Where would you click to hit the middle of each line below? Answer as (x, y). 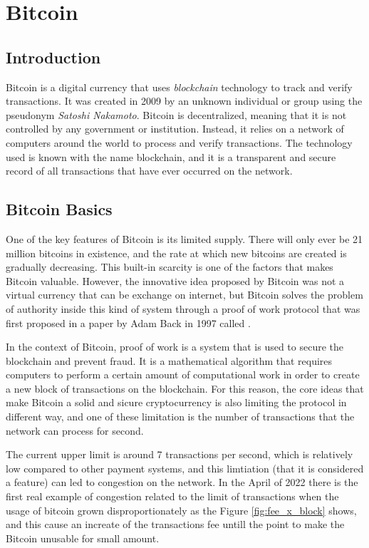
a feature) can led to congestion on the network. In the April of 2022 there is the (182, 482)
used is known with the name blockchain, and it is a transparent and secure (171, 156)
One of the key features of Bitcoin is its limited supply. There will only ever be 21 (184, 238)
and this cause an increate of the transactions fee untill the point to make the (175, 524)
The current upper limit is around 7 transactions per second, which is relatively (180, 454)
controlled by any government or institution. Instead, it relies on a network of (175, 129)
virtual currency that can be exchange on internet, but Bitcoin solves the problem (184, 295)
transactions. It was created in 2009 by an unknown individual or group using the (184, 101)
